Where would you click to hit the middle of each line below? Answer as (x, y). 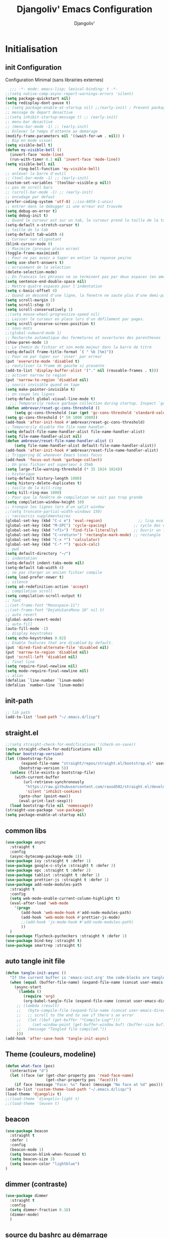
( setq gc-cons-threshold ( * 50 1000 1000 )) (52, 418)
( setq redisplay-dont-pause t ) (38, 103)
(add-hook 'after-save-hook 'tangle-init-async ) (57, 1039)
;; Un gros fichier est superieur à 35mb (49, 465)
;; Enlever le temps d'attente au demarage (52, 131)
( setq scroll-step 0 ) (28, 305)
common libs (26, 831)
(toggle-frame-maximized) (32, 253)
